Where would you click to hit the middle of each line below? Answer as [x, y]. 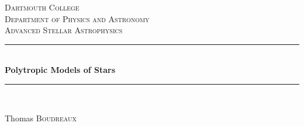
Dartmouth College [42, 7]
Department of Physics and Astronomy [77, 18]
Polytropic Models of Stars [60, 70]
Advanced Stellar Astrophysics [64, 30]
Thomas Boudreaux [41, 118]
